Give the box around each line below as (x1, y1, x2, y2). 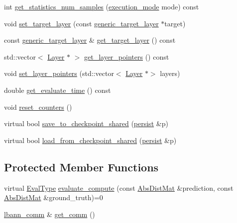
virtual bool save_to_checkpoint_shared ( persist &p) (4, 118, 168, 129)
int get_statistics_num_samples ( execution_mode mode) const (4, 1, 199, 11)
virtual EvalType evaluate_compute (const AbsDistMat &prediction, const (4, 182, 234, 193)
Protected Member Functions (4, 159, 159, 174)
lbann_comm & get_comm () (4, 209, 95, 219)
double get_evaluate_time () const (4, 84, 111, 95)
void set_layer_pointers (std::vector (4, 68, 114, 78)
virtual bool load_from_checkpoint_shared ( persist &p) (4, 135, 177, 145)
